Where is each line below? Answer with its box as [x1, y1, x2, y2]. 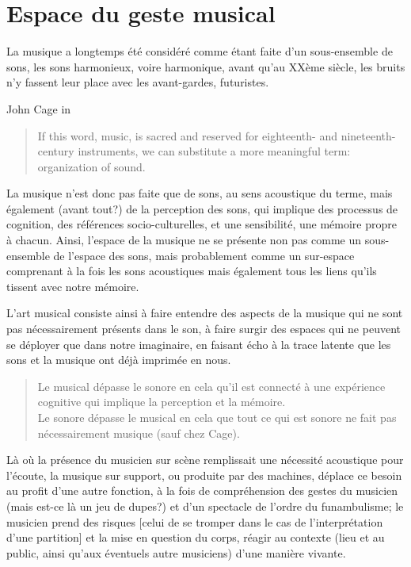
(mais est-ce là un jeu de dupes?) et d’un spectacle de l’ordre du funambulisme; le [6, 497, 404, 514]
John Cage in [6, 100, 71, 117]
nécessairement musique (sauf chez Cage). [37, 424, 240, 441]
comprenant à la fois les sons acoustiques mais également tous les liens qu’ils [6, 262, 377, 279]
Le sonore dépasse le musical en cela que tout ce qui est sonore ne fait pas [37, 409, 397, 425]
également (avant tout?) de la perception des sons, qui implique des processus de [6, 200, 398, 216]
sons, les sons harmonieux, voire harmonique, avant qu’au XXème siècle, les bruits [6, 58, 405, 75]
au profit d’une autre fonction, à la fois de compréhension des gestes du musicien [6, 482, 398, 499]
